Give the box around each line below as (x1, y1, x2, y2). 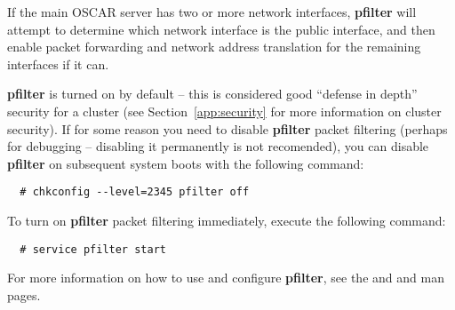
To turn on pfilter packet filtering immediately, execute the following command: (7, 211, 446, 229)
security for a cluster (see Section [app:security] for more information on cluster (7, 101, 442, 120)
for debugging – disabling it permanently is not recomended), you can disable (7, 137, 429, 155)
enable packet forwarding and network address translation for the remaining (7, 37, 421, 56)
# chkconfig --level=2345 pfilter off (20, 186, 250, 199)
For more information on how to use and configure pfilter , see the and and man (7, 268, 444, 287)
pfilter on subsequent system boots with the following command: (7, 154, 364, 172)
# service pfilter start (20, 242, 166, 256)
